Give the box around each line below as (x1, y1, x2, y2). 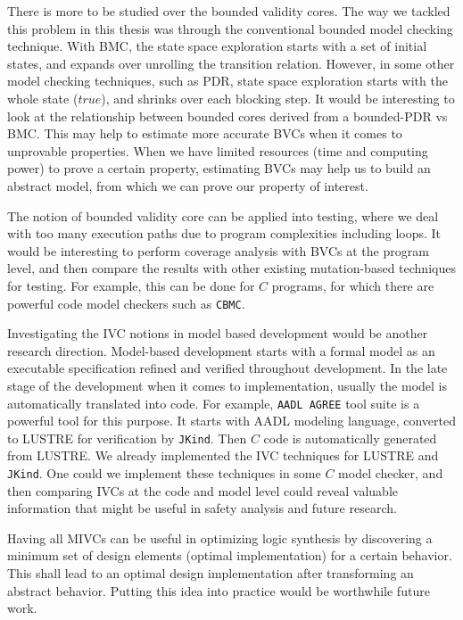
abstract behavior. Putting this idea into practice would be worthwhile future (7, 581, 430, 599)
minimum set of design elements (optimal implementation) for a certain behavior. (7, 546, 452, 565)
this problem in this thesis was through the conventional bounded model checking (7, 19, 453, 37)
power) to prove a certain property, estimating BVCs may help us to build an (7, 159, 431, 178)
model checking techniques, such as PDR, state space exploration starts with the (7, 71, 448, 90)
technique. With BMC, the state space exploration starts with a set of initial (7, 37, 427, 55)
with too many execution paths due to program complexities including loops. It (7, 224, 442, 243)
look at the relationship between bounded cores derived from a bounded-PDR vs (7, 106, 448, 125)
